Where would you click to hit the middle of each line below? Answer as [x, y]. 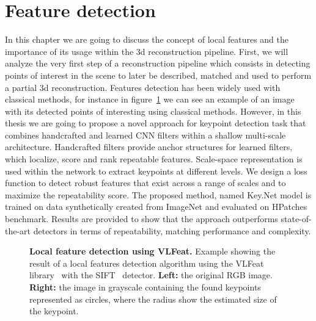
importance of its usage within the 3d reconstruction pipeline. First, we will [147, 51]
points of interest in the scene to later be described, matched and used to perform [158, 75]
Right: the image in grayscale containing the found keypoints [145, 287]
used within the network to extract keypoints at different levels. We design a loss [156, 171]
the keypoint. [54, 311]
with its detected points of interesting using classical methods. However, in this [153, 111]
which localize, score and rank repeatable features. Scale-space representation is [154, 159]
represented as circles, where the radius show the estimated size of [153, 299]
